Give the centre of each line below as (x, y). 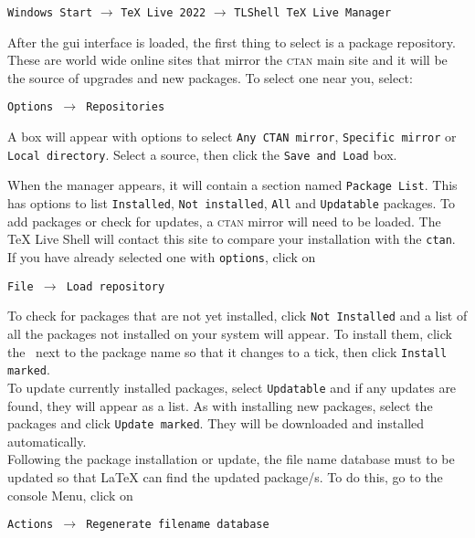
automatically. (47, 441)
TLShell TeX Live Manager (313, 13)
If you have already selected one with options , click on (162, 256)
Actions (31, 525)
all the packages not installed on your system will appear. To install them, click (230, 333)
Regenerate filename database (178, 525)
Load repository (116, 286)
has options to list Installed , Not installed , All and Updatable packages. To (231, 203)
